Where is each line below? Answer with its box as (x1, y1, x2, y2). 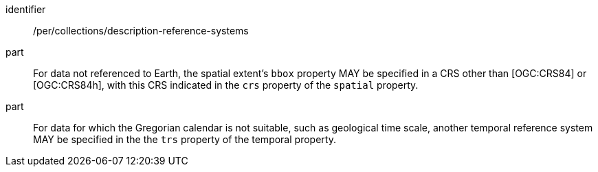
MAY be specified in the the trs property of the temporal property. (33, 133, 336, 145)
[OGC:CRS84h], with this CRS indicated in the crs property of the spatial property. (33, 79, 419, 91)
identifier (5, 3, 46, 15)
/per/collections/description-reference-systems (33, 25, 249, 36)
